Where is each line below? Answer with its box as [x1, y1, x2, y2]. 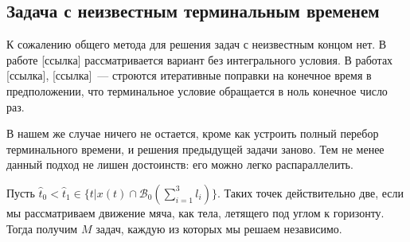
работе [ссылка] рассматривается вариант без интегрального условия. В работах [6, 51, 393, 68]
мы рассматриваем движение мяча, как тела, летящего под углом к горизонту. [6, 204, 385, 221]
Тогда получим [6, 220, 78, 236]
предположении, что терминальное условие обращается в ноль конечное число [6, 82, 388, 99]
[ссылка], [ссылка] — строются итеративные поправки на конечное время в [6, 67, 372, 84]
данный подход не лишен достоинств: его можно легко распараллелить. [6, 156, 353, 173]
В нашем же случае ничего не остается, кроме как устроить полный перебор [6, 125, 379, 142]
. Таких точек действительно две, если [217, 184, 404, 201]
